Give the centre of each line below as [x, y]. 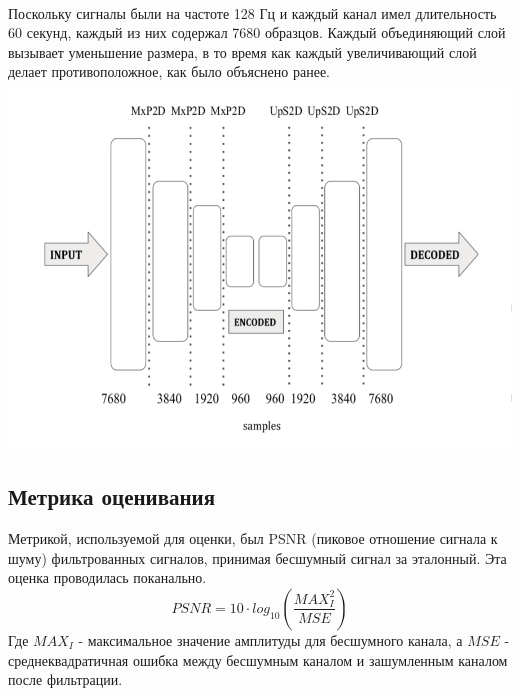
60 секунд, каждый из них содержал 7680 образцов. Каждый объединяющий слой [257, 32]
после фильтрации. [65, 679]
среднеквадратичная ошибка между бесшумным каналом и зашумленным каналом [258, 659]
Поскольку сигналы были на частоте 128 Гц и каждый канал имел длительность [252, 12]
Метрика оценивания [112, 496]
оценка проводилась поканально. [107, 577]
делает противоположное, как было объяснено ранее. [169, 71]
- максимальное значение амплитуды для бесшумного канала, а [270, 639]
